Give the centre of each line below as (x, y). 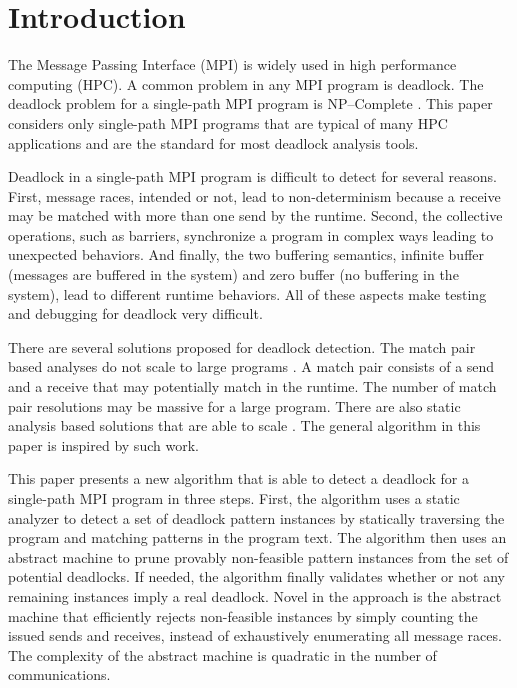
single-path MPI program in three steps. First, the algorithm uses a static (234, 498)
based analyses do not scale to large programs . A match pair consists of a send (251, 366)
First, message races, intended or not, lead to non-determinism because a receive (254, 195)
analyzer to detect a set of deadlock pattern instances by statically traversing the (256, 517)
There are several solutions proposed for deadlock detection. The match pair (242, 346)
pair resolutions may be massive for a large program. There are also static (234, 405)
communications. (59, 674)
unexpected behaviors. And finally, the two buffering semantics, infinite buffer (246, 254)
